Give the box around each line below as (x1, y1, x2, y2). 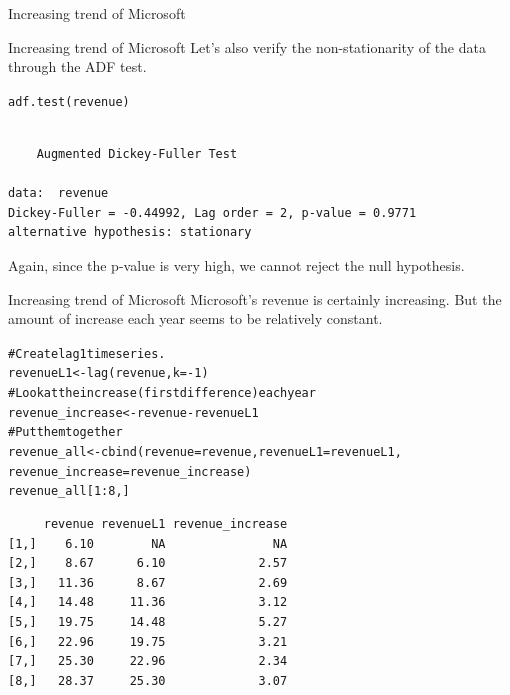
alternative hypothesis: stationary (8, 225, 252, 240)
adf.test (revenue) (8, 94, 130, 109)
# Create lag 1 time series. (8, 346, 166, 361)
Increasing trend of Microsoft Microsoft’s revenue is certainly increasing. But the (8, 288, 502, 309)
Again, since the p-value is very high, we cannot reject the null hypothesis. (8, 255, 465, 275)
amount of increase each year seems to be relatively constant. (8, 308, 383, 329)
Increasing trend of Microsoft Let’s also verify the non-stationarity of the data (8, 36, 486, 57)
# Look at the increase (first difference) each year (8, 386, 316, 401)
